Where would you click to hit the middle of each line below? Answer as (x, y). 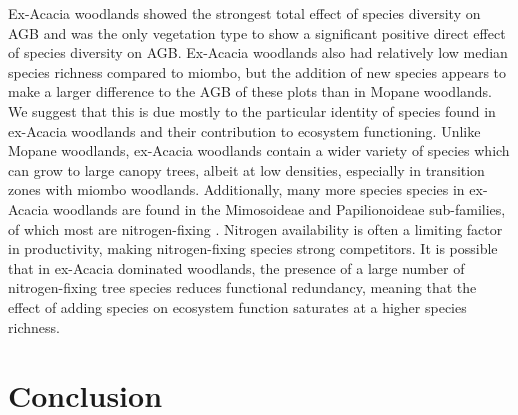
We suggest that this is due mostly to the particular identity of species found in (252, 110)
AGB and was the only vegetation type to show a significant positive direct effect (257, 32)
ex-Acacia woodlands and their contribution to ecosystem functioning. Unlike (244, 130)
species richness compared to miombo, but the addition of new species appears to (257, 71)
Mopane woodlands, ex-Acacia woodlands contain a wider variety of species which (259, 150)
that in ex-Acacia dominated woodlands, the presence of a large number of (236, 267)
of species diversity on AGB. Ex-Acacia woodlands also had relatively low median (258, 52)
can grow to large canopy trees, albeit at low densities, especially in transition (246, 169)
